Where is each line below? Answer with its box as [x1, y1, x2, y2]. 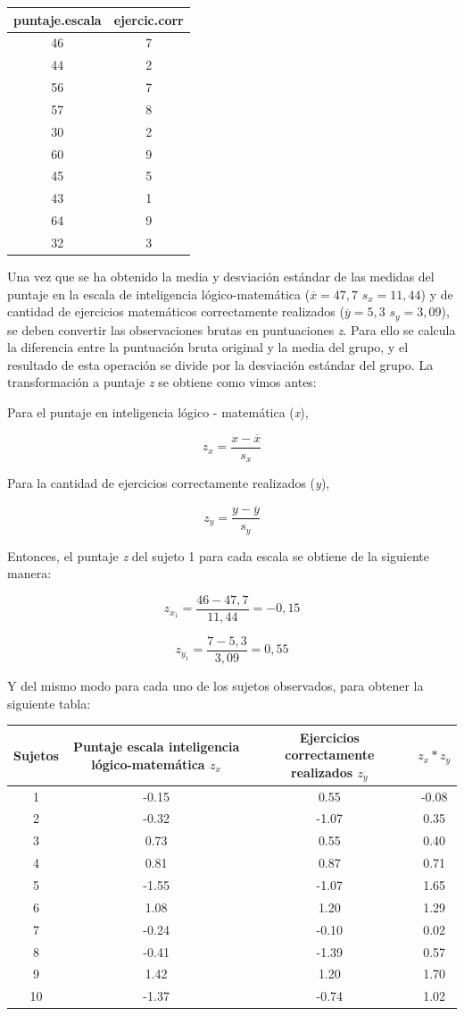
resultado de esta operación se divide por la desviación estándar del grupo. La [7, 355, 434, 374]
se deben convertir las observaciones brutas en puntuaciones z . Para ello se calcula [7, 320, 456, 339]
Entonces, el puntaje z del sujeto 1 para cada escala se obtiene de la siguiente [7, 546, 429, 565]
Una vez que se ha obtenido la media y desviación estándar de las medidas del [7, 267, 435, 286]
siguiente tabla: [7, 693, 91, 712]
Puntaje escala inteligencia [72, 736, 240, 755]
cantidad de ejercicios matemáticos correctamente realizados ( [7, 302, 344, 321]
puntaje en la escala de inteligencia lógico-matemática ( [7, 284, 311, 303]
